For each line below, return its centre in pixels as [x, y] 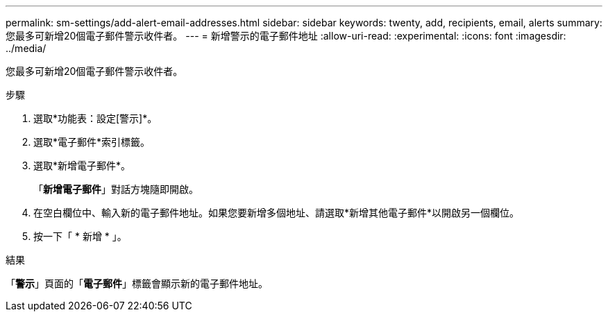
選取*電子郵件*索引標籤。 [92, 142]
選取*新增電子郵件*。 [82, 165]
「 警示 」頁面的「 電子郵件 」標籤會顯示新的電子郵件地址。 [137, 283]
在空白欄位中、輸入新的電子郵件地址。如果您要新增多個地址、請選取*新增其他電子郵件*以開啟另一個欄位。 [277, 213]
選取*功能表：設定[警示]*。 [95, 118]
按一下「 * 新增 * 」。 [80, 236]
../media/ [26, 48]
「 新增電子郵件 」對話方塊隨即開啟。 [116, 189]
